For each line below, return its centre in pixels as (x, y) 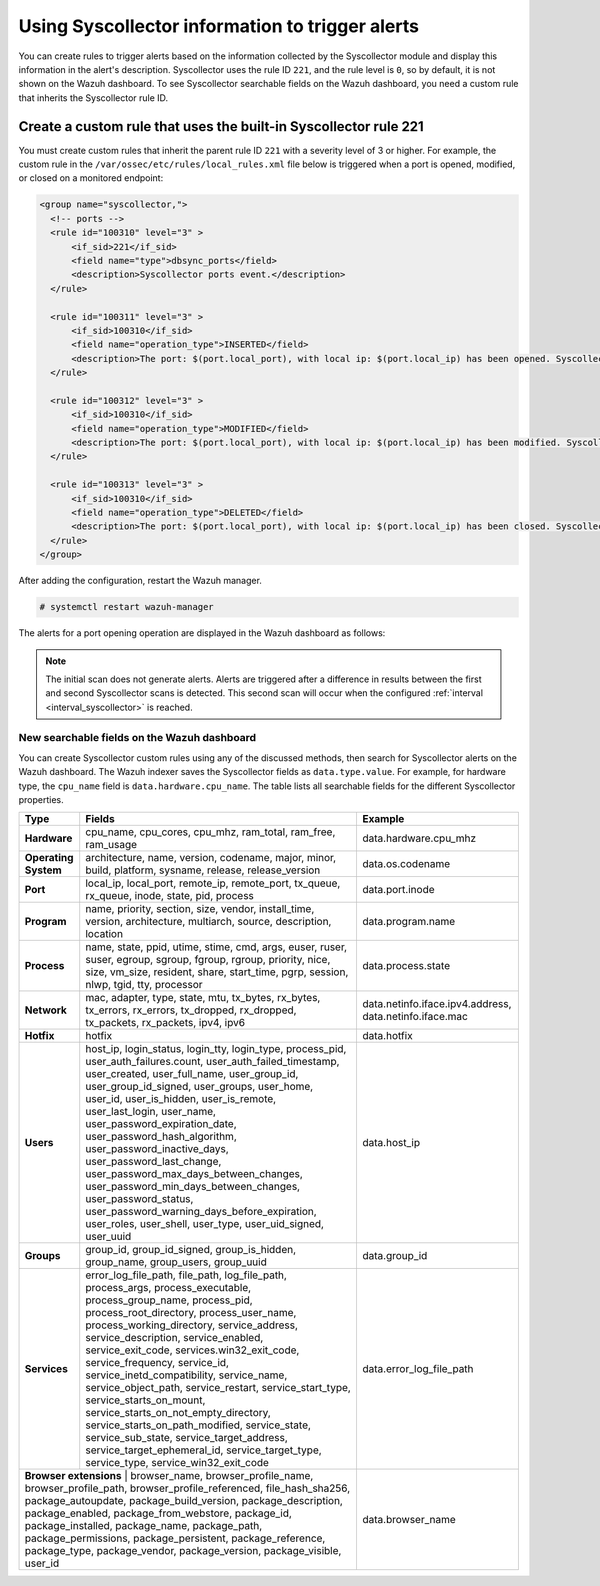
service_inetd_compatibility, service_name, (186, 1375)
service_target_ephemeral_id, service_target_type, (203, 1450)
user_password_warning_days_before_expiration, (201, 1212)
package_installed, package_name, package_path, (143, 1526)
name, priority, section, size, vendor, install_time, (200, 909)
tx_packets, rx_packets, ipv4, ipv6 (165, 1023)
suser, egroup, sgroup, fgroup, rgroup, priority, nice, (208, 960)
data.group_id (395, 1256)
